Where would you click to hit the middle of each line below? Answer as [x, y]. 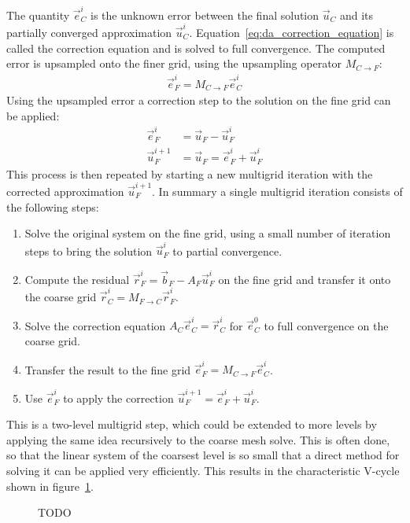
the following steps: [53, 206]
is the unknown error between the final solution [205, 15]
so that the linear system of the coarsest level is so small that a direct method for [203, 455]
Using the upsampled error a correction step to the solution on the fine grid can [199, 100]
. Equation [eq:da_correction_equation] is [292, 33]
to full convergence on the [326, 325]
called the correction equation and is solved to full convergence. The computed [196, 48]
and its [356, 15]
